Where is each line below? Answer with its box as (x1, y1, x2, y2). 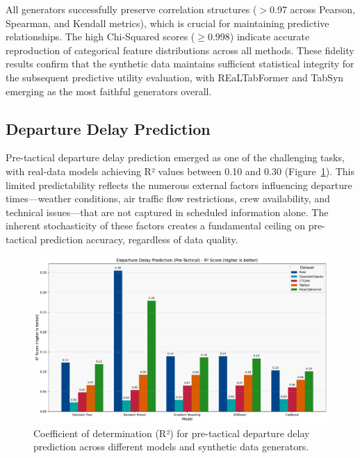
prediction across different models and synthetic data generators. (33, 439, 309, 454)
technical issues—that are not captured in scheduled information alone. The (6, 204, 329, 219)
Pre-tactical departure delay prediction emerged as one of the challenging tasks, (6, 150, 345, 165)
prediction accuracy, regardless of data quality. (40, 231, 238, 246)
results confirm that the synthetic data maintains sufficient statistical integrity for (6, 56, 354, 71)
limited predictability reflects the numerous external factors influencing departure (6, 177, 352, 192)
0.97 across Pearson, (269, 2, 355, 16)
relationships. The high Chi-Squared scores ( (6, 29, 195, 44)
